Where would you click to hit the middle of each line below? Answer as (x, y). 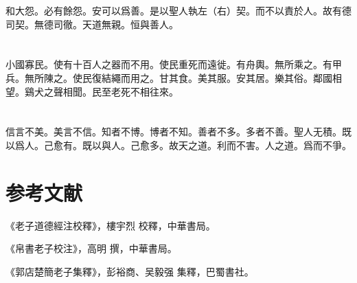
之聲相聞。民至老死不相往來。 (111, 91)
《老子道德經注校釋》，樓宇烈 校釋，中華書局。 (111, 225)
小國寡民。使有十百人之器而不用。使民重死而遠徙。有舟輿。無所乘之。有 (169, 64)
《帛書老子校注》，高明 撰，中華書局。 (91, 248)
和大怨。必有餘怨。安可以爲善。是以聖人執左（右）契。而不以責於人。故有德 (178, 10)
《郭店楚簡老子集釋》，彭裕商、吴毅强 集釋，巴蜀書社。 (130, 271)
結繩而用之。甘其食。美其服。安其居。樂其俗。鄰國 (217, 77)
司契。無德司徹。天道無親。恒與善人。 (92, 24)
